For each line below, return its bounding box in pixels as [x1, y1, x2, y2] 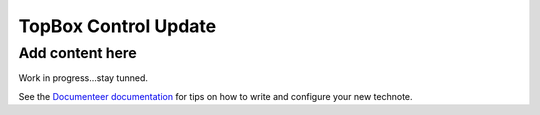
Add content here [18, 44, 137, 62]
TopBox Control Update [18, 15, 217, 37]
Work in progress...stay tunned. [18, 72, 149, 84]
